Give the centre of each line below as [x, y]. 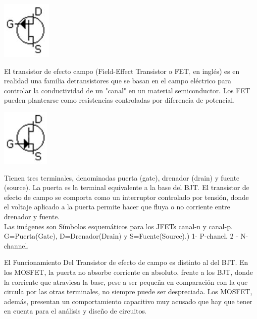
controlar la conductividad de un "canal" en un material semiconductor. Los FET [127, 90]
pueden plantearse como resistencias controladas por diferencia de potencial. [120, 100]
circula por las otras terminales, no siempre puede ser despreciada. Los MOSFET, [128, 291]
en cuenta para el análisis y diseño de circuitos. [76, 311]
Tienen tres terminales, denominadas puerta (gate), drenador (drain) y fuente [122, 177]
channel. [17, 245]
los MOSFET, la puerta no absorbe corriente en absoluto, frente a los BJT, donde [128, 272]
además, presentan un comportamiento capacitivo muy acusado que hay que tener [128, 301]
